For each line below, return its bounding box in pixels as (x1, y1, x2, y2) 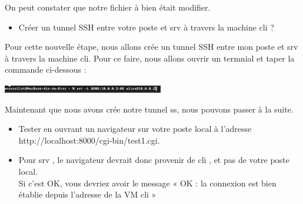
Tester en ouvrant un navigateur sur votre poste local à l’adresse (18, 123, 252, 135)
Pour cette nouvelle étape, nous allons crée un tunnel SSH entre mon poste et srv (5, 40, 298, 53)
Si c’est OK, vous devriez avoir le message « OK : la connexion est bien (18, 176, 277, 189)
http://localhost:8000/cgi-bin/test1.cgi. (18, 134, 160, 146)
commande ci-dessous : (5, 63, 86, 76)
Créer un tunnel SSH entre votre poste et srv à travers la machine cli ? (18, 21, 274, 33)
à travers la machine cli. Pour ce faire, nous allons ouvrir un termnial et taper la (5, 52, 295, 64)
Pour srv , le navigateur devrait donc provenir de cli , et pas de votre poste (18, 154, 289, 166)
